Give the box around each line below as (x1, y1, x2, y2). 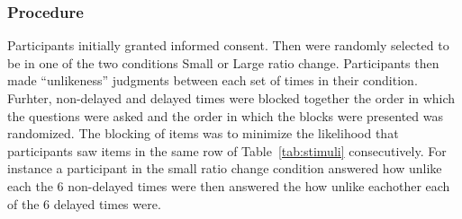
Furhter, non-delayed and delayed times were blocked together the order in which (7, 89, 456, 107)
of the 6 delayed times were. (7, 194, 161, 213)
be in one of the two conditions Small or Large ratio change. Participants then (7, 53, 439, 72)
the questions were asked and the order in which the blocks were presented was (7, 106, 443, 125)
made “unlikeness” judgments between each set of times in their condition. (7, 71, 418, 90)
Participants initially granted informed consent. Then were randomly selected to (7, 36, 449, 55)
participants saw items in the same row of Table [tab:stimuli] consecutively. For (7, 141, 447, 160)
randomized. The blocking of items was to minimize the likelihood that (7, 124, 399, 143)
